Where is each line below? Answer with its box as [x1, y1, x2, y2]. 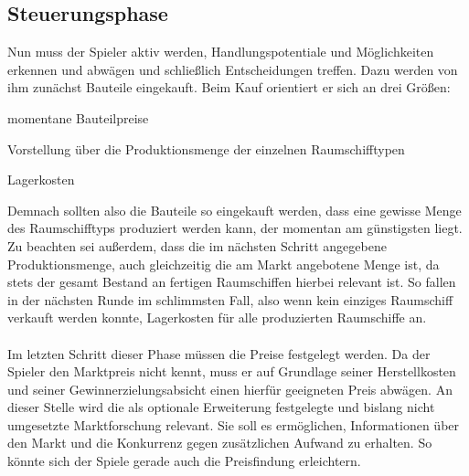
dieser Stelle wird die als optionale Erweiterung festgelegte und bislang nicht [7, 397, 435, 417]
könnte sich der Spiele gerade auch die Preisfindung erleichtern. [7, 451, 361, 471]
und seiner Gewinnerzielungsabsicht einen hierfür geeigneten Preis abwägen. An [7, 379, 453, 398]
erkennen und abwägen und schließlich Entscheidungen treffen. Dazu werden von [7, 59, 458, 79]
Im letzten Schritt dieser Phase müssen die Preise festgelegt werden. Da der [7, 344, 431, 363]
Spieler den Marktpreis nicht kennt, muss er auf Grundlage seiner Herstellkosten [7, 362, 456, 381]
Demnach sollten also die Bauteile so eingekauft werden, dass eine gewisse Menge [7, 200, 462, 219]
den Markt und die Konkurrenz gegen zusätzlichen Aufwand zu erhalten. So [7, 433, 432, 452]
